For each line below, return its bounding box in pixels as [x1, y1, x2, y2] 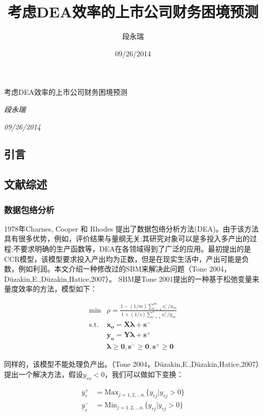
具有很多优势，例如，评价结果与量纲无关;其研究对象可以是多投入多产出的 [4, 233, 250, 244]
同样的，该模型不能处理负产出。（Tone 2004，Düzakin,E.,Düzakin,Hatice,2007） [4, 359, 259, 369]
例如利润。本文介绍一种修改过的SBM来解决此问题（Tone [18, 263, 207, 274]
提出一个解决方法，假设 [4, 368, 83, 379]
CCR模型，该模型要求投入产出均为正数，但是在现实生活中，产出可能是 [4, 253, 242, 264]
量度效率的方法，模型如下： [4, 283, 97, 294]
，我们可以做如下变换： [104, 368, 184, 379]
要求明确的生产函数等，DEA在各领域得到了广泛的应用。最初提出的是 [20, 243, 251, 254]
